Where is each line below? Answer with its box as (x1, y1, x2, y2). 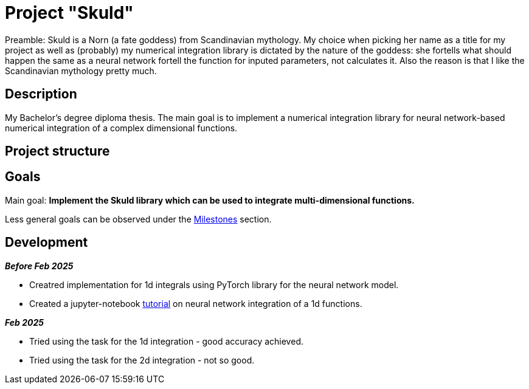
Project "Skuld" (5, 2, 134, 23)
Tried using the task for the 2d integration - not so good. (29, 354, 255, 365)
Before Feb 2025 (5, 260, 74, 271)
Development (5, 235, 88, 250)
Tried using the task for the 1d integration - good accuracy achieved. (29, 336, 303, 346)
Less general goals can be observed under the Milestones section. (5, 213, 272, 224)
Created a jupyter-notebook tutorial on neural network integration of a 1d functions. (29, 298, 362, 309)
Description (5, 86, 77, 102)
